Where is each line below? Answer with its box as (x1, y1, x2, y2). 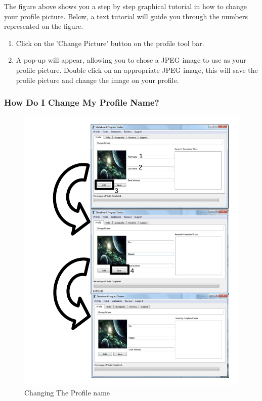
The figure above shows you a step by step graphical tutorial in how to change (4, 1, 247, 11)
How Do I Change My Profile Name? (4, 96, 159, 109)
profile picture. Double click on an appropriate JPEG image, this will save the (16, 64, 258, 75)
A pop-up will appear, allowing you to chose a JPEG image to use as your (16, 55, 246, 65)
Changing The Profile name (24, 387, 110, 398)
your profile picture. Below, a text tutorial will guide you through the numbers (4, 11, 248, 21)
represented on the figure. (4, 21, 83, 31)
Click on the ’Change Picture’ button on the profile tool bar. (16, 37, 204, 48)
